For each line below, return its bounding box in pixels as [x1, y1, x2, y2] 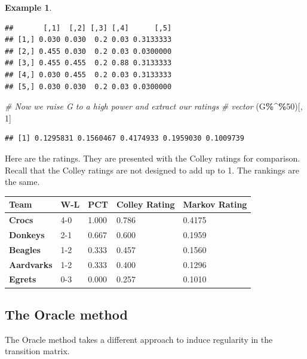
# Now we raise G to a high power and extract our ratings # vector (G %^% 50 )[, [5, 100, 303, 112]
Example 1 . [5, 1, 52, 13]
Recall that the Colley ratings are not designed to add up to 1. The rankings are [5, 163, 299, 176]
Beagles [9, 243, 41, 255]
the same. [5, 175, 40, 188]
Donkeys [9, 228, 45, 241]
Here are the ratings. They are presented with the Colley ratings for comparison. [5, 151, 300, 164]
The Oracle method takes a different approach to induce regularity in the [5, 333, 273, 345]
